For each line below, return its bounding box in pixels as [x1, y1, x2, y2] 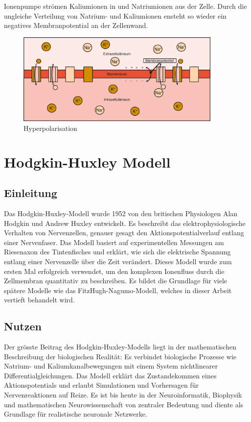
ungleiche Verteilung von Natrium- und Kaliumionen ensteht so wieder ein [4, 10, 227, 21]
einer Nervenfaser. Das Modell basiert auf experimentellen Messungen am [4, 237, 224, 247]
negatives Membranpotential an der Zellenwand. [4, 20, 148, 30]
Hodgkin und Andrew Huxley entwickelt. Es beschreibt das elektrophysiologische [4, 218, 246, 228]
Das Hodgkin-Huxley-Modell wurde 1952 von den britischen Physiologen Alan [4, 208, 238, 218]
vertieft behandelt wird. [4, 295, 75, 305]
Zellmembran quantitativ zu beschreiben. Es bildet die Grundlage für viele [4, 275, 228, 286]
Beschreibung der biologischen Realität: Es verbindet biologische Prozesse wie [4, 351, 237, 361]
